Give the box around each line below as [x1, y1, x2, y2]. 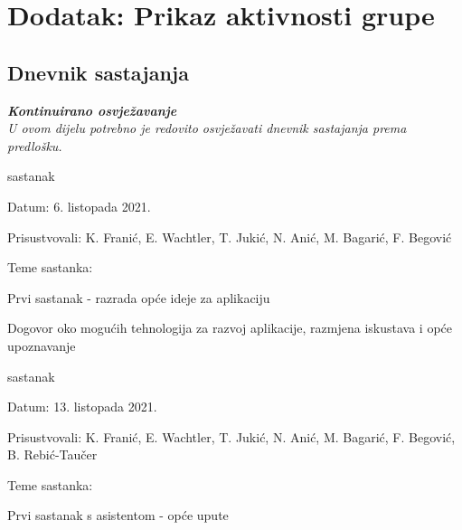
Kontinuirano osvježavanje [7, 100, 177, 119]
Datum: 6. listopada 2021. [7, 196, 151, 215]
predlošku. [7, 136, 62, 155]
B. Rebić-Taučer [7, 445, 98, 464]
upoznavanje [7, 336, 76, 355]
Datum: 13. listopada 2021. [7, 397, 157, 416]
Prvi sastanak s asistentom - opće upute [7, 506, 229, 525]
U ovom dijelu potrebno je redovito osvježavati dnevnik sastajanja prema [7, 118, 407, 137]
